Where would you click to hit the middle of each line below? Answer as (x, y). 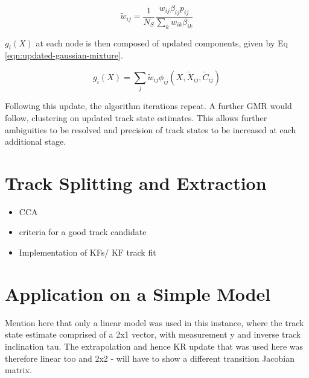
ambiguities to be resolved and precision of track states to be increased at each (151, 129)
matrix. (18, 370)
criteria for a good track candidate (83, 232)
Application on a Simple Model (138, 293)
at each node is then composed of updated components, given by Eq (162, 43)
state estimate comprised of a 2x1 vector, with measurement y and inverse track (153, 334)
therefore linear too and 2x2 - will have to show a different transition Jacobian (150, 358)
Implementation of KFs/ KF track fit (88, 252)
